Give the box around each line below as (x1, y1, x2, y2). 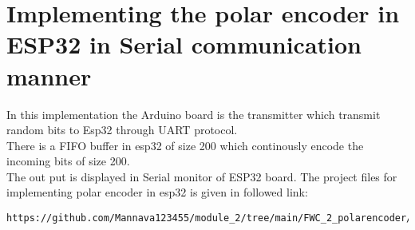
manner (6, 59, 92, 92)
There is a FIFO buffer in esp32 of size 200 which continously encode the (6, 137, 364, 153)
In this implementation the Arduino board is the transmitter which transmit (6, 105, 381, 122)
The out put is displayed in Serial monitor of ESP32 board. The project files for (6, 168, 397, 184)
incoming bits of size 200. (6, 153, 130, 169)
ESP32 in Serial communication (6, 28, 362, 61)
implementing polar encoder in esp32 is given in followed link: (6, 184, 308, 200)
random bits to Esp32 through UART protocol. (6, 121, 238, 138)
